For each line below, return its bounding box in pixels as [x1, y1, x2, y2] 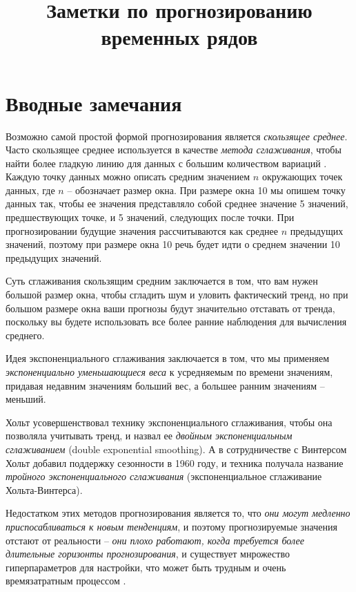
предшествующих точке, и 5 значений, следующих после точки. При [6, 210, 295, 225]
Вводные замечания [6, 88, 182, 117]
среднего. [6, 327, 45, 342]
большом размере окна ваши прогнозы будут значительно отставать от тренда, [6, 300, 335, 315]
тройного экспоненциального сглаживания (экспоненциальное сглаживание [6, 469, 322, 484]
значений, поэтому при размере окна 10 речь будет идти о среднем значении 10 [6, 237, 340, 251]
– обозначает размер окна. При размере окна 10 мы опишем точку [67, 182, 346, 197]
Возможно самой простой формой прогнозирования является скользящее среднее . [6, 128, 348, 143]
